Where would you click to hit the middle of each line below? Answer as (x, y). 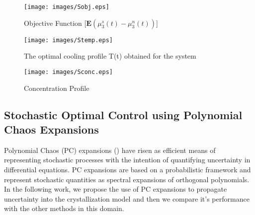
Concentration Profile (57, 88)
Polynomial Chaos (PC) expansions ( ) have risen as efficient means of (110, 150)
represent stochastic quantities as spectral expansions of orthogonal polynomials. (127, 179)
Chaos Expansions (51, 129)
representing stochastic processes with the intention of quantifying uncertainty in (127, 160)
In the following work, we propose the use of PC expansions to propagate (116, 189)
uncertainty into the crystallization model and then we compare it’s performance (127, 198)
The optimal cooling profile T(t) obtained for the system (110, 56)
